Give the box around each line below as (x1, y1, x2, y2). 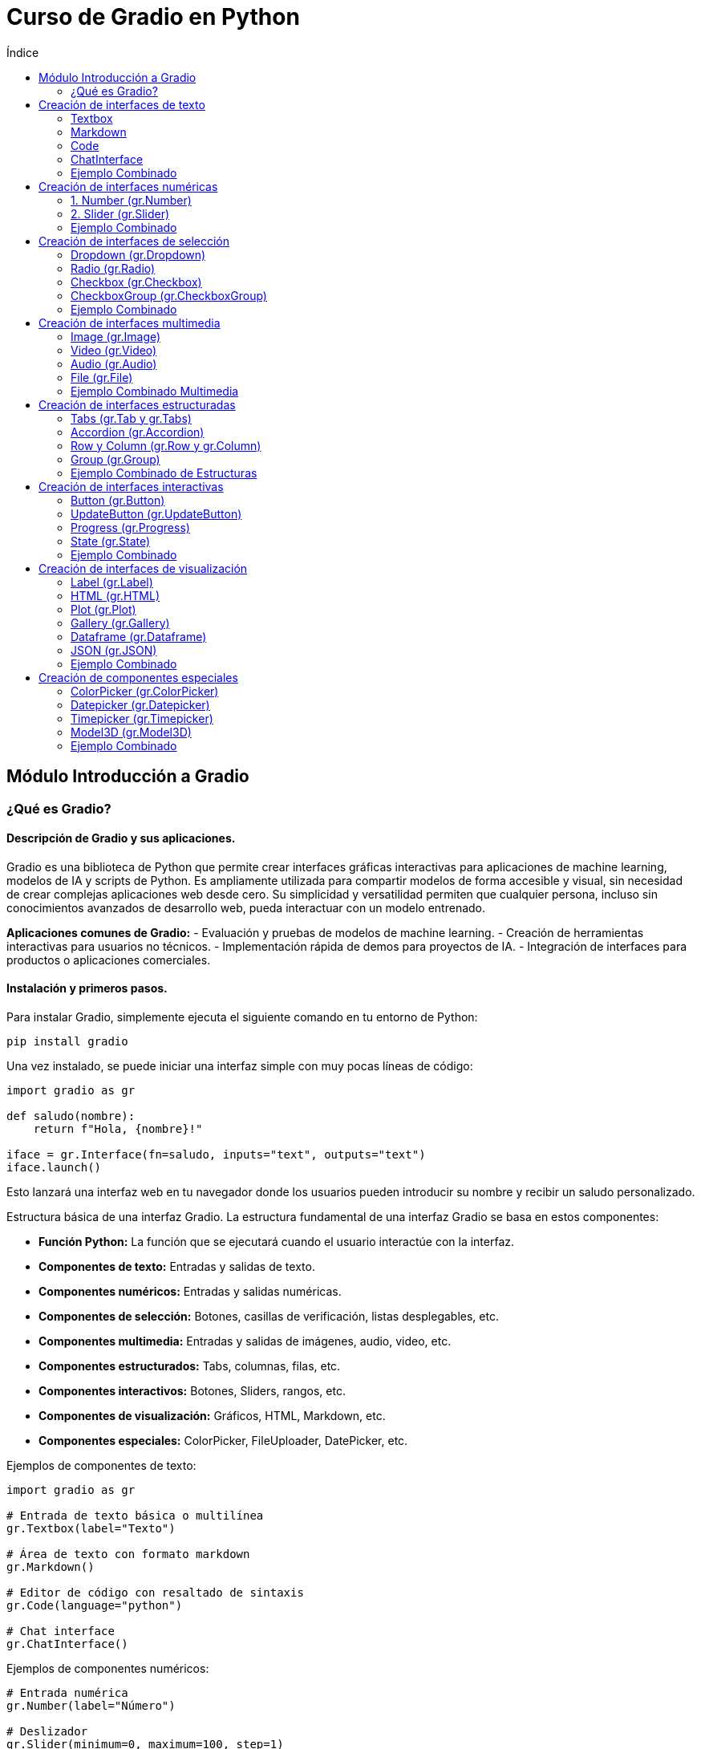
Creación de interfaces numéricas (38, 179, 218, 193)
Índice (6, 45, 39, 59)
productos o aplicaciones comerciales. (6, 952, 211, 967)
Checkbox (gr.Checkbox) (71, 274, 202, 289)
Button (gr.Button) (71, 493, 165, 507)
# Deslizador (6, 1725, 88, 1739)
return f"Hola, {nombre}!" (33, 1122, 203, 1136)
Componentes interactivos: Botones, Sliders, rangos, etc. (38, 1384, 346, 1398)
